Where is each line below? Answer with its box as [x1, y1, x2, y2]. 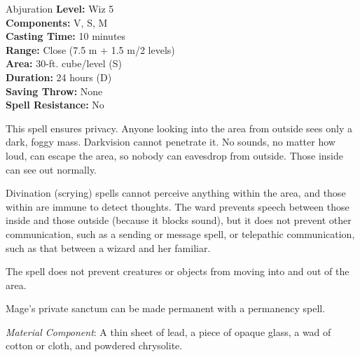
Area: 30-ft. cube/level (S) [6, 56, 123, 71]
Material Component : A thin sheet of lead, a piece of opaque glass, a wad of [6, 324, 331, 339]
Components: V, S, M [6, 15, 108, 29]
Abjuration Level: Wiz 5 [6, 1, 114, 15]
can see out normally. [6, 162, 97, 176]
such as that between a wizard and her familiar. [6, 240, 211, 255]
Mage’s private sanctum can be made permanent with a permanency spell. [6, 301, 326, 316]
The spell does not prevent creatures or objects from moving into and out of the [6, 264, 349, 279]
